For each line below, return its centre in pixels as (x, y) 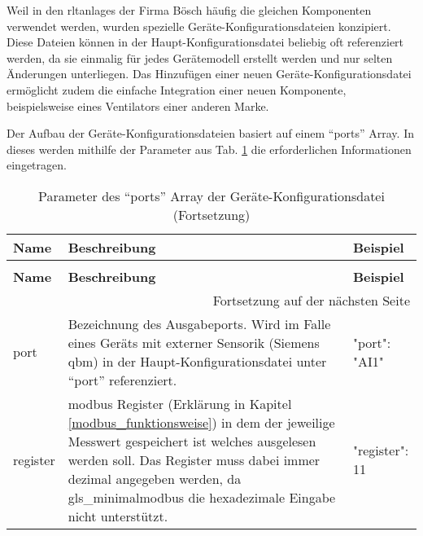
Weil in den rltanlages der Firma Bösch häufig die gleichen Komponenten (189, 10)
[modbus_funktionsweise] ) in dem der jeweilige (201, 422)
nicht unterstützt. (118, 516)
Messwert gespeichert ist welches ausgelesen (192, 441)
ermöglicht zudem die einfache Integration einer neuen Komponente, (177, 89)
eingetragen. (37, 165)
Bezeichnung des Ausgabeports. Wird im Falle (199, 323)
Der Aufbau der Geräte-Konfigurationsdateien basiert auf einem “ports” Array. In (210, 133)
